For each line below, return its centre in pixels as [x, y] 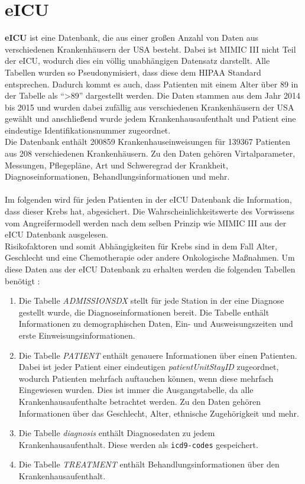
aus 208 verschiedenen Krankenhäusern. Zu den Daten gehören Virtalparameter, [150, 153]
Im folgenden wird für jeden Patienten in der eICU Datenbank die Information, [148, 199]
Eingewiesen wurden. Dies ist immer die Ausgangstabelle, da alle [136, 390]
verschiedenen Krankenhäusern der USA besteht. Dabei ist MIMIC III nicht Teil [150, 49]
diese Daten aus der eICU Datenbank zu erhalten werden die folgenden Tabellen [150, 269]
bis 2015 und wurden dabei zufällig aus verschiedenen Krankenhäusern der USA [150, 107]
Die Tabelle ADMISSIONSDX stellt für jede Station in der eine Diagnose [151, 301]
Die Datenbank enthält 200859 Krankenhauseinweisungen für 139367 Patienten [148, 142]
